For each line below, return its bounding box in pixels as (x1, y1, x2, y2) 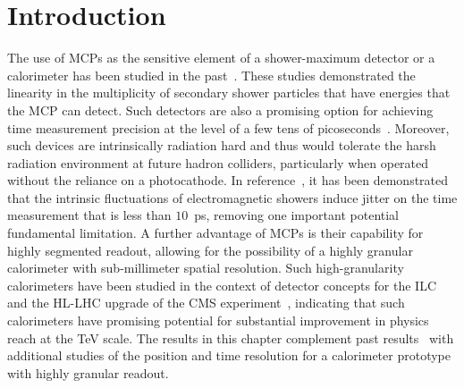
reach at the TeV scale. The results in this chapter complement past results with (7, 328, 454, 347)
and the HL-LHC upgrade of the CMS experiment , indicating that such (7, 293, 405, 312)
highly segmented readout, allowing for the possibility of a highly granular (7, 240, 413, 259)
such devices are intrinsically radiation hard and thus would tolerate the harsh (7, 136, 436, 155)
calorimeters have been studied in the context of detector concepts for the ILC (7, 275, 437, 294)
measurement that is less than (7, 206, 172, 224)
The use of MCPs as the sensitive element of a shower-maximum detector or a (7, 48, 435, 67)
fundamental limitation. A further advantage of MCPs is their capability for (7, 224, 424, 242)
